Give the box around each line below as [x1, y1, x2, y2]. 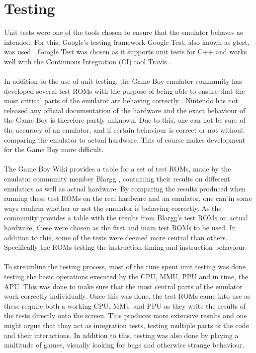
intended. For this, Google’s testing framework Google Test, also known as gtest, [4, 36, 250, 47]
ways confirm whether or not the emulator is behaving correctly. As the [4, 202, 222, 213]
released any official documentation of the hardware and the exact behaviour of [4, 105, 246, 115]
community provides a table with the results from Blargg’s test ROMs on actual [4, 212, 248, 223]
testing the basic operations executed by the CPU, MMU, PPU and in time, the [4, 271, 249, 281]
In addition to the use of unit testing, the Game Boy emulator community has [4, 76, 242, 86]
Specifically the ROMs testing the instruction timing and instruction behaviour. [4, 242, 247, 252]
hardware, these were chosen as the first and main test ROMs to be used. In [4, 222, 236, 232]
